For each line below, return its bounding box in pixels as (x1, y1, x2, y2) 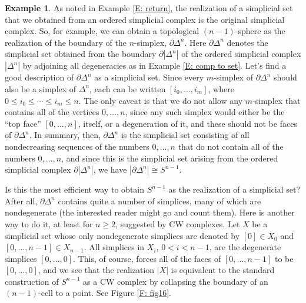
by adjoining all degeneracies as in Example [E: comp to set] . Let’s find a (22, 59, 287, 72)
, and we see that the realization (38, 264, 155, 276)
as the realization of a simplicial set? (168, 183, 301, 196)
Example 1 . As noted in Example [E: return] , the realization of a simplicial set (5, 2, 293, 14)
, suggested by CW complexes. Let (115, 217, 240, 230)
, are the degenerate (209, 241, 281, 253)
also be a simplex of (5, 82, 76, 95)
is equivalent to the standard (171, 264, 275, 276)
